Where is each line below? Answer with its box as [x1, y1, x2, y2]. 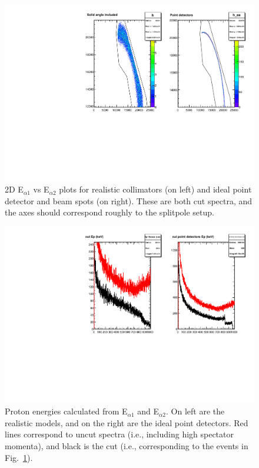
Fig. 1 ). [5, 451, 33, 463]
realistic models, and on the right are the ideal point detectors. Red [5, 416, 248, 429]
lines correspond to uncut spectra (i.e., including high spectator [5, 428, 234, 440]
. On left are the [166, 405, 225, 417]
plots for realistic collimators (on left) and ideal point [59, 183, 252, 195]
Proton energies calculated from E [5, 405, 128, 417]
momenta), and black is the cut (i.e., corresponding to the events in [5, 440, 248, 452]
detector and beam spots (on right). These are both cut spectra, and [5, 194, 253, 207]
